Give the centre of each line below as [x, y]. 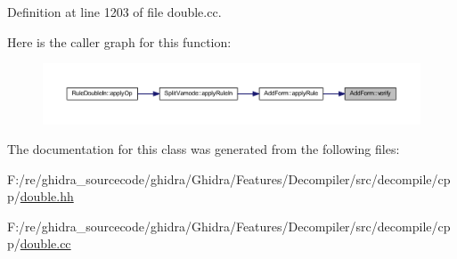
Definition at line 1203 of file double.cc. [114, 12]
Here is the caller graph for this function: [119, 41]
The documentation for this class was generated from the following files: [204, 149]
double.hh [47, 196]
